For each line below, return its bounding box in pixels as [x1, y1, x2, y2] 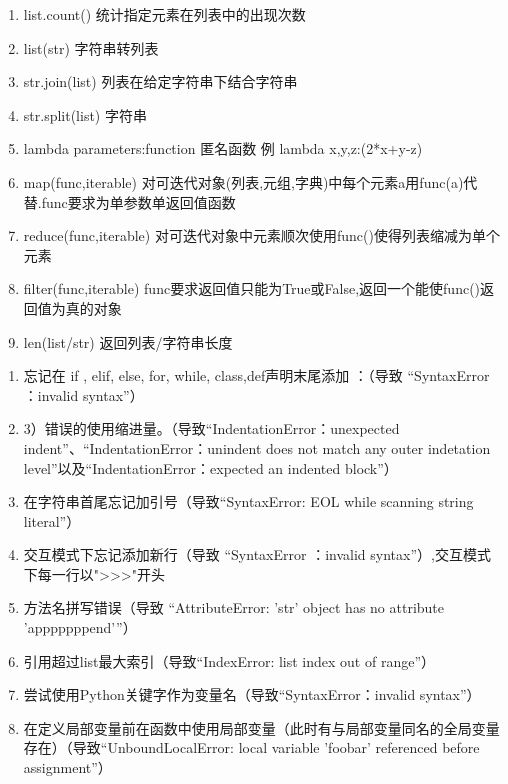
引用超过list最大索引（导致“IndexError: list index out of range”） [23, 650, 436, 671]
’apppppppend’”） [23, 617, 137, 638]
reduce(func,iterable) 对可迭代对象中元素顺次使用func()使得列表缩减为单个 [23, 225, 500, 246]
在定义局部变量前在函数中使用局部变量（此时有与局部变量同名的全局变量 [23, 717, 500, 738]
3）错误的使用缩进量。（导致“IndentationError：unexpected [23, 418, 400, 439]
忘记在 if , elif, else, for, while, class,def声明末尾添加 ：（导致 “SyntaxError [23, 365, 490, 386]
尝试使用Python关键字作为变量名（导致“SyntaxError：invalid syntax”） [23, 684, 481, 705]
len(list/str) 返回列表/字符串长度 [23, 331, 233, 352]
